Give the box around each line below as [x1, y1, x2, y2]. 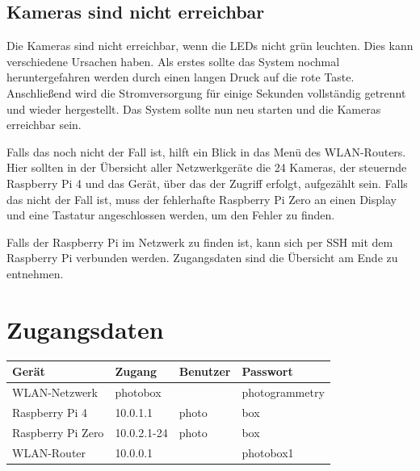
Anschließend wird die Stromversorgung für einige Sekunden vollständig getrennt [6, 84, 406, 101]
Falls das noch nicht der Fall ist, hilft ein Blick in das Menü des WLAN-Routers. [6, 143, 406, 160]
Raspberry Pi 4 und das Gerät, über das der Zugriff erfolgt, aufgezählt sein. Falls [6, 174, 408, 191]
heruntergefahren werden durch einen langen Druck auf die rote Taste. [6, 69, 355, 85]
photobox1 [241, 444, 294, 461]
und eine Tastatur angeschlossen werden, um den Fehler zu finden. [6, 206, 335, 223]
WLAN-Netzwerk [12, 383, 98, 400]
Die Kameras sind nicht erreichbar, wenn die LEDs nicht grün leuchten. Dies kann [6, 37, 414, 54]
